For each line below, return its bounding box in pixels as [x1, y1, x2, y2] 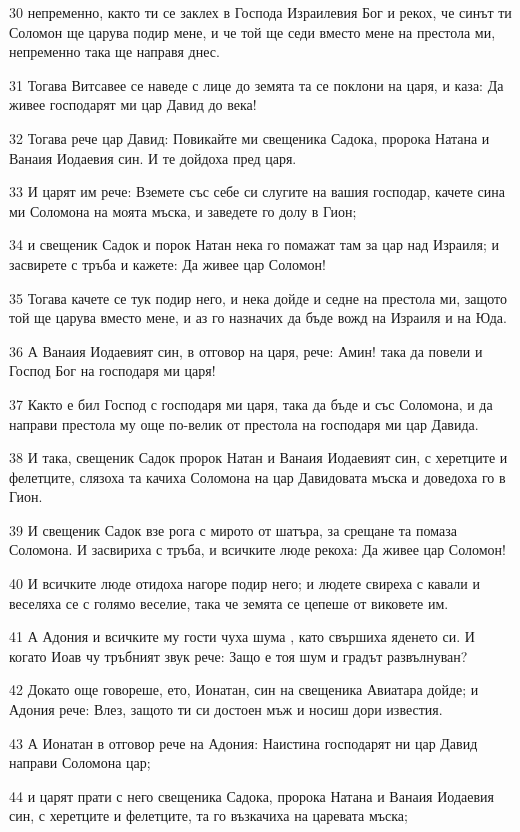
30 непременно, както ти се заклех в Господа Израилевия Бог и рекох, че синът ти [9, 2, 512, 22]
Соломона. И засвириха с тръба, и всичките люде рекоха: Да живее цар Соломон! [9, 539, 506, 560]
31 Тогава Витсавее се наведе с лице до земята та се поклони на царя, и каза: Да [9, 74, 504, 95]
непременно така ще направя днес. [9, 41, 220, 62]
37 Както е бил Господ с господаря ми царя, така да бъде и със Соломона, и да [9, 393, 493, 414]
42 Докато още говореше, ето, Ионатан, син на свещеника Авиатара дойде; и [9, 679, 479, 700]
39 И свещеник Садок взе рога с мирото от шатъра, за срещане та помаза [9, 519, 457, 540]
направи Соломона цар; [9, 752, 151, 773]
